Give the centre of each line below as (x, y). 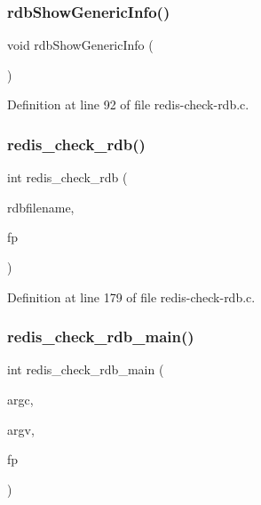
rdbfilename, (41, 207)
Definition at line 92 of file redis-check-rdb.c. (128, 104)
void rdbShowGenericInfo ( (80, 45)
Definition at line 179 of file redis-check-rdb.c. (131, 297)
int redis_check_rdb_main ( (86, 369)
